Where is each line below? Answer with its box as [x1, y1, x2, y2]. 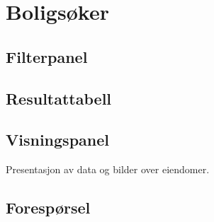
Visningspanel [6, 129, 109, 151]
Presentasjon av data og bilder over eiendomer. [6, 162, 210, 177]
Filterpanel [6, 45, 88, 67]
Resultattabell [6, 87, 112, 109]
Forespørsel [6, 197, 91, 218]
